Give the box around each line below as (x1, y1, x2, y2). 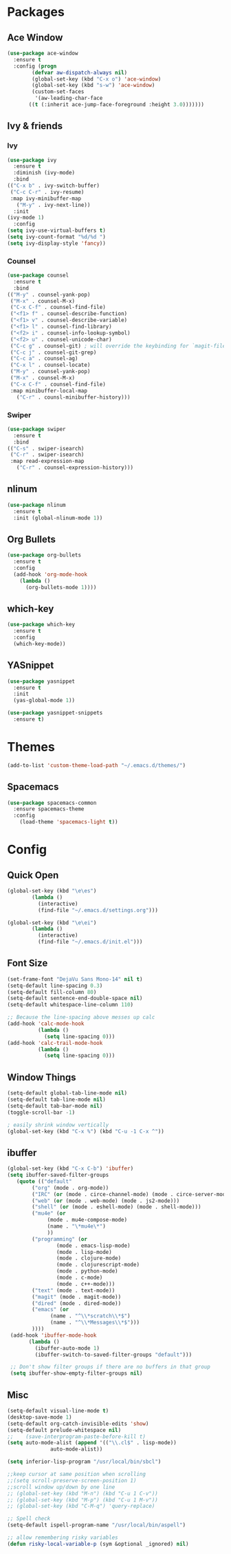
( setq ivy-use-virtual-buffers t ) (7, 227, 107, 235)
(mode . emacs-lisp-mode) (56, 1242, 131, 1249)
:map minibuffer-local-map (10, 387, 88, 394)
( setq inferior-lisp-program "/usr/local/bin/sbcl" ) (7, 1458, 162, 1466)
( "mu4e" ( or (32, 1210, 67, 1217)
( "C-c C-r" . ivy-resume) (10, 188, 85, 195)
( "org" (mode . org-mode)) (32, 1184, 109, 1191)
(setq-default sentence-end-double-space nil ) (7, 995, 143, 1002)
